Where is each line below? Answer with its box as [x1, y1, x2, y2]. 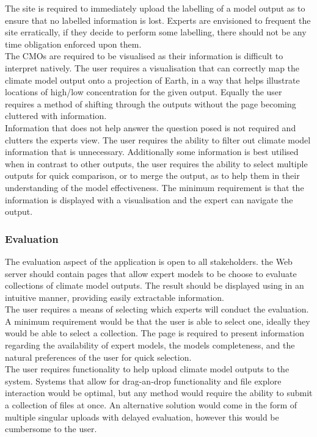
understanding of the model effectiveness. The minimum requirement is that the [5, 181, 304, 193]
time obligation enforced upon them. [5, 37, 142, 50]
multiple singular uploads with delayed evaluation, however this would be [5, 410, 279, 423]
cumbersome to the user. [5, 422, 97, 435]
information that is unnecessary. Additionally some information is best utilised [5, 145, 299, 158]
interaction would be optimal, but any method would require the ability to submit [5, 386, 313, 399]
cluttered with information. [5, 109, 107, 122]
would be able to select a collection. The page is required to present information [5, 327, 304, 339]
